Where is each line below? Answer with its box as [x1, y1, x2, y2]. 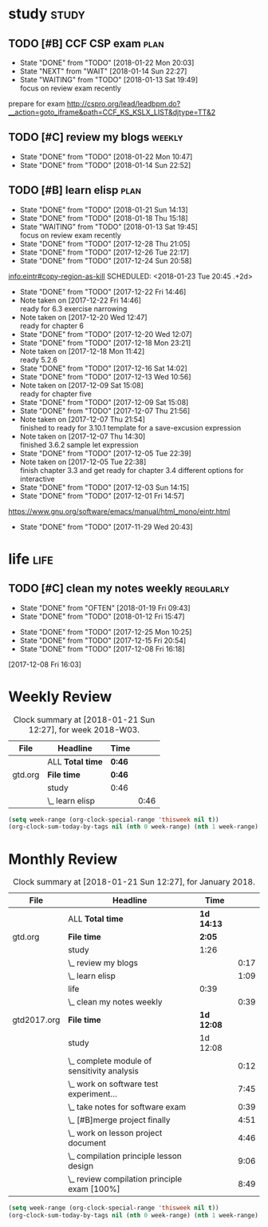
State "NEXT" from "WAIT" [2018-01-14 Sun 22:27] [19, 66, 187, 76]
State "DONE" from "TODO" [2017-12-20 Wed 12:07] [19, 329, 193, 339]
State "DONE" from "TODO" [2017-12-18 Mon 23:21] [19, 338, 191, 347]
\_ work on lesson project [67, 1128, 163, 1139]
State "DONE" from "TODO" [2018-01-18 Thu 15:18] [19, 213, 189, 223]
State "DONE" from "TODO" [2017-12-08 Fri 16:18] [19, 644, 185, 653]
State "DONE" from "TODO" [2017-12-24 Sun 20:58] [19, 255, 192, 265]
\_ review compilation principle [67, 1173, 183, 1185]
